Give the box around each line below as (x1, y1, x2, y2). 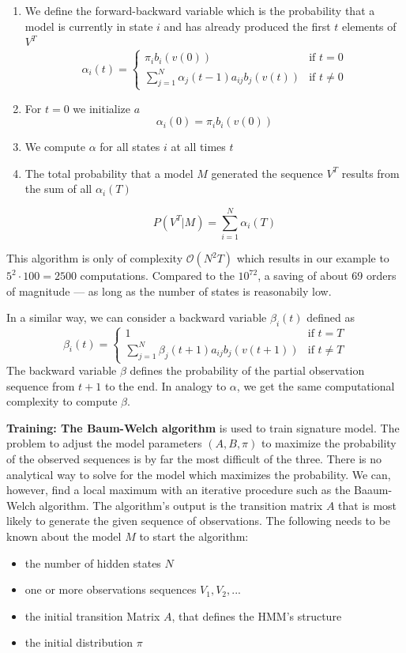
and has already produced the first (164, 17, 331, 34)
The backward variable (6, 362, 117, 379)
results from (341, 164, 400, 181)
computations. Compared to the (80, 267, 235, 284)
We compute (24, 138, 86, 155)
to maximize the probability (261, 435, 397, 451)
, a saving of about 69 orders (258, 267, 397, 284)
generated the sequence (211, 164, 323, 181)
